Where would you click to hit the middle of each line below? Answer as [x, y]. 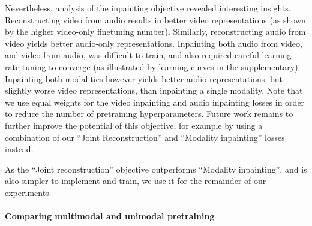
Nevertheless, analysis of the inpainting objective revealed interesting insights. [148, 8]
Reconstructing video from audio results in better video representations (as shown [155, 19]
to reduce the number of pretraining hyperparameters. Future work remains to [149, 114]
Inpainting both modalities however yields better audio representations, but [144, 78]
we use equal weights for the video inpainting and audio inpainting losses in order [155, 102]
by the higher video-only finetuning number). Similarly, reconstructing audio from [155, 31]
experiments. [28, 192]
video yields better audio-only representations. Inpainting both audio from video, [154, 43]
